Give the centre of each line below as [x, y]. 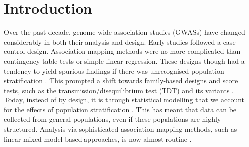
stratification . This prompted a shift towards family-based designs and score [121, 80]
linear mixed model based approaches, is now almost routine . [98, 138]
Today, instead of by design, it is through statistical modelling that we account [124, 100]
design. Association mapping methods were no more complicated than [134, 51]
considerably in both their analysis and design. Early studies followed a [112, 41]
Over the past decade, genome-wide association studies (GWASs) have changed [124, 32]
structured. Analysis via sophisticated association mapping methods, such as [121, 129]
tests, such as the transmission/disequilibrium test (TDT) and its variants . [119, 90]
